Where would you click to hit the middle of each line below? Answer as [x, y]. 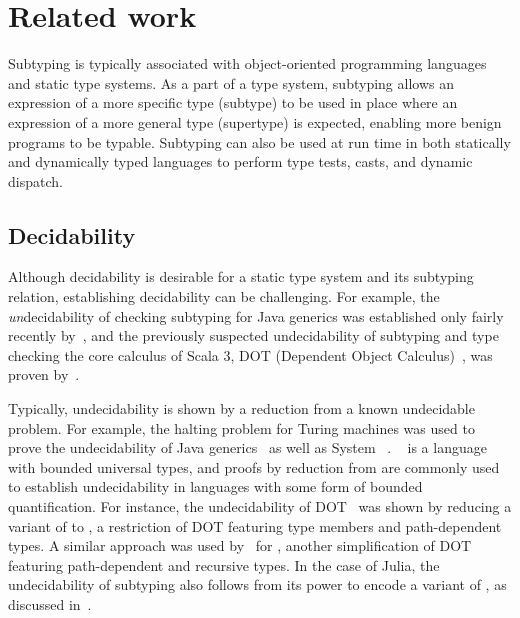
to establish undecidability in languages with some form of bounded [215, 486]
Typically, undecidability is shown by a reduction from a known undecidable [241, 408]
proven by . [44, 374]
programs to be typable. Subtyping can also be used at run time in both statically [259, 141]
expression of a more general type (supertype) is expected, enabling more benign [255, 121]
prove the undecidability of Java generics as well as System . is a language [247, 447]
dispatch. [35, 180]
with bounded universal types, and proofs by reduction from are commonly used [254, 466]
